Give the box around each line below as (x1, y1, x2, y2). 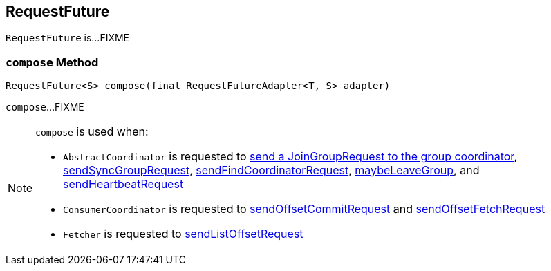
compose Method (6, 55, 99, 69)
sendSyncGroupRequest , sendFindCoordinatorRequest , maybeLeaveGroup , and (63, 163, 480, 178)
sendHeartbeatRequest (63, 177, 184, 191)
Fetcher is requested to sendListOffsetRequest (63, 227, 303, 241)
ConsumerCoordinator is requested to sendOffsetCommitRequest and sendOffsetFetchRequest (63, 202, 545, 216)
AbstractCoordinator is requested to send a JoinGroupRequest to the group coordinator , (63, 149, 517, 164)
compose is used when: (35, 124, 149, 139)
